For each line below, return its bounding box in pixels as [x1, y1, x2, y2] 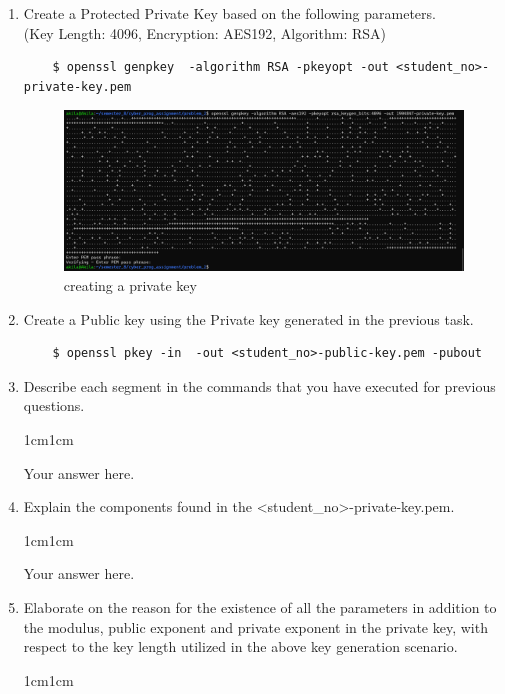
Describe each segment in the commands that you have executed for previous [23, 375, 496, 396]
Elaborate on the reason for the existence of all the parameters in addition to [23, 596, 497, 617]
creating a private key [63, 274, 197, 295]
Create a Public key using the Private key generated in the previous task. [23, 308, 474, 329]
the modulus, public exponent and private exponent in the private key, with [23, 616, 488, 637]
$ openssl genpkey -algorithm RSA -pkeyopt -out [52, 60, 389, 75]
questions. [23, 395, 85, 416]
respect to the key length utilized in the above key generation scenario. [23, 636, 458, 657]
